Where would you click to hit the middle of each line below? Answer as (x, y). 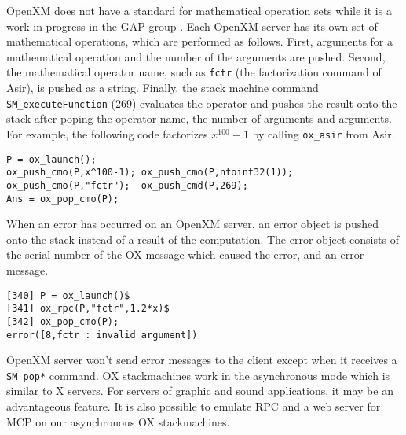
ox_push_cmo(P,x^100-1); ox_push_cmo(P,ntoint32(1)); (150, 173)
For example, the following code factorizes (107, 133)
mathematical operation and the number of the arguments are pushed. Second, (196, 56)
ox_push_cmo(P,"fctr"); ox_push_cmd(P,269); (127, 185)
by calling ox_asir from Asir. (324, 133)
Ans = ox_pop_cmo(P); (63, 199)
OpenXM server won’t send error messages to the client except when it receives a (202, 360)
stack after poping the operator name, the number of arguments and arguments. (199, 118)
